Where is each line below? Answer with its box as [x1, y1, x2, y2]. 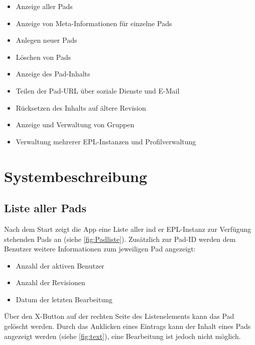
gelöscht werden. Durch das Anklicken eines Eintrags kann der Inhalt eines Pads [4, 321, 251, 331]
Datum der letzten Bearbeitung [16, 294, 112, 304]
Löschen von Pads [16, 51, 71, 62]
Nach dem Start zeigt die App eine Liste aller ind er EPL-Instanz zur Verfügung [4, 223, 251, 234]
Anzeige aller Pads [16, 1, 73, 11]
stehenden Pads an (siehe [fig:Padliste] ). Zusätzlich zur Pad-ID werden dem [4, 233, 236, 244]
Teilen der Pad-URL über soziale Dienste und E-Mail [16, 85, 180, 96]
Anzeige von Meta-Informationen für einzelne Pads [16, 18, 172, 28]
